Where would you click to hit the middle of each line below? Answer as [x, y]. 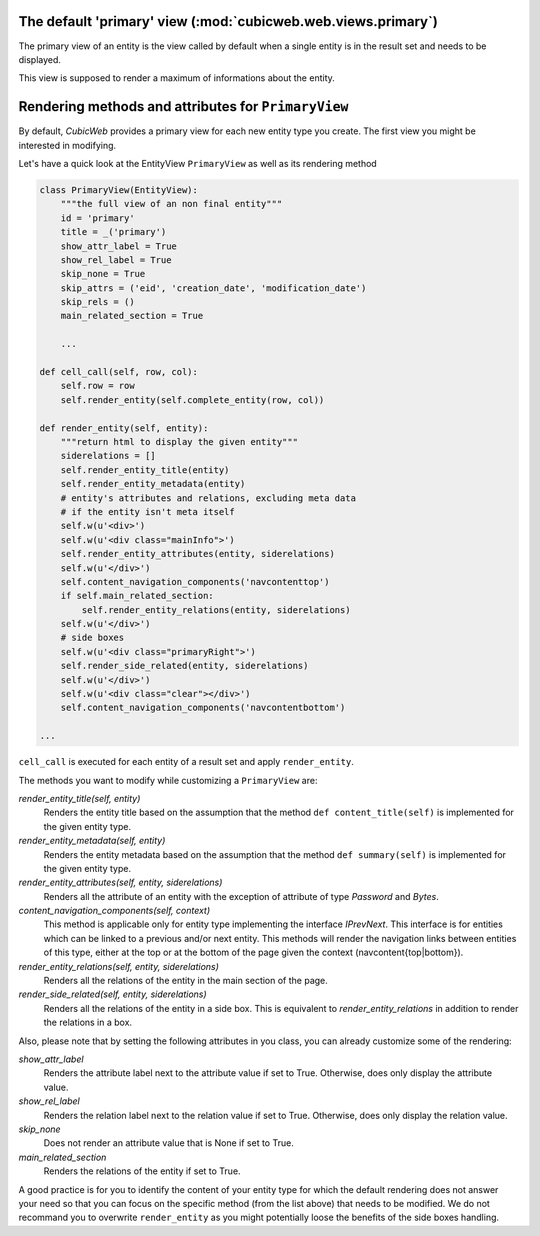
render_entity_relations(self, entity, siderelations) [119, 966]
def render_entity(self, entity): [124, 428]
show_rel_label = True [116, 259]
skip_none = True [103, 274]
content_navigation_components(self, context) [114, 911]
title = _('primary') [113, 232]
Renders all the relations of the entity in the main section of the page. [186, 981]
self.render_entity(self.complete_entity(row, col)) [192, 399]
